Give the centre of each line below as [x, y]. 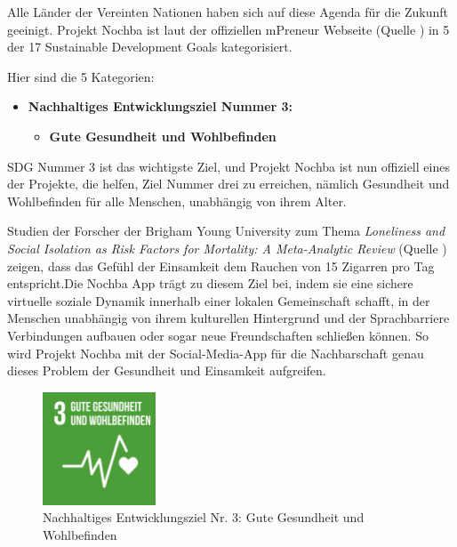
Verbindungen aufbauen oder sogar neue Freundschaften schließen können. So [218, 335]
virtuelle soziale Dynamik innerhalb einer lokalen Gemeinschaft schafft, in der [219, 300]
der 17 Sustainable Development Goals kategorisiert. [150, 47]
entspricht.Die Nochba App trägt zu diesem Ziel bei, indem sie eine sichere [210, 283]
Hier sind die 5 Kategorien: [81, 76]
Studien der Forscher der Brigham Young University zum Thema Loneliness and [226, 231]
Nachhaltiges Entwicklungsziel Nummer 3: [160, 106]
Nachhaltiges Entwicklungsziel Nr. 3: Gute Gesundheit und [204, 517]
